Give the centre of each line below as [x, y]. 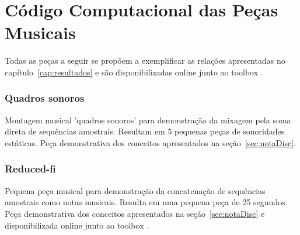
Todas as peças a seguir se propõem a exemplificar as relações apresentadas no [145, 61]
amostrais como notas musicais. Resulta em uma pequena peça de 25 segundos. [146, 202]
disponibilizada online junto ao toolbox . [77, 225]
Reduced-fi [30, 169]
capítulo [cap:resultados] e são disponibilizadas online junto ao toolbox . [134, 72]
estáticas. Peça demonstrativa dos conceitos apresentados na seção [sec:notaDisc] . [150, 142]
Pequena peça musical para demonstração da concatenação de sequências [135, 190]
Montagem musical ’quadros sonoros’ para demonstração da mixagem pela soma [148, 120]
